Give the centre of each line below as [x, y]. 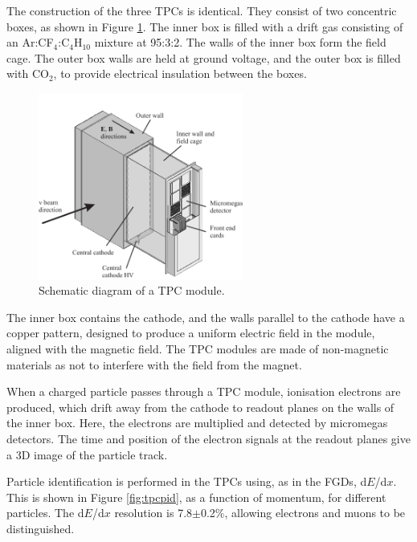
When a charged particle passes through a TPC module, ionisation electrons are [204, 391]
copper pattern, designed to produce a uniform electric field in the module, [191, 333]
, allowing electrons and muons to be [315, 513]
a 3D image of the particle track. [87, 454]
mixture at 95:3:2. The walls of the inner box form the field [240, 42]
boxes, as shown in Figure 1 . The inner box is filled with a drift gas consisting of [205, 26]
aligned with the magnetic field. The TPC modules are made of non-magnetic [198, 349]
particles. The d [45, 513]
